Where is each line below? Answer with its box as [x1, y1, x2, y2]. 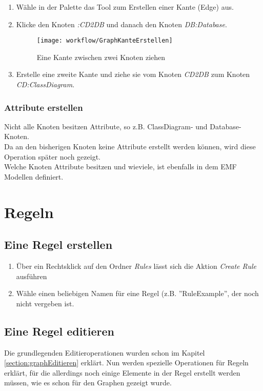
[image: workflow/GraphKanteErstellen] [36, 37, 173, 45]
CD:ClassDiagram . [16, 79, 75, 90]
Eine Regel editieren [4, 323, 114, 339]
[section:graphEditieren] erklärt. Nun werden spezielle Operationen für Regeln [4, 357, 249, 368]
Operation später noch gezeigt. [4, 151, 100, 162]
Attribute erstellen [4, 101, 83, 113]
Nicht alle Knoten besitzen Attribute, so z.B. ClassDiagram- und [4, 121, 208, 131]
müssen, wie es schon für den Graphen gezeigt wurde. [4, 377, 172, 388]
